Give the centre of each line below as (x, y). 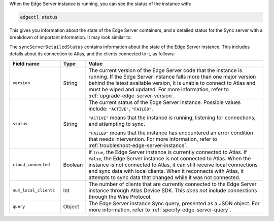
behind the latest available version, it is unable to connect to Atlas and (172, 83)
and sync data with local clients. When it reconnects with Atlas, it (166, 171)
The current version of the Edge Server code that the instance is (165, 70)
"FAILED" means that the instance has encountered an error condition (171, 133)
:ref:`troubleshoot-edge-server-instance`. (138, 145)
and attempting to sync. (117, 124)
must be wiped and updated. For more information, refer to (159, 89)
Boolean (73, 165)
